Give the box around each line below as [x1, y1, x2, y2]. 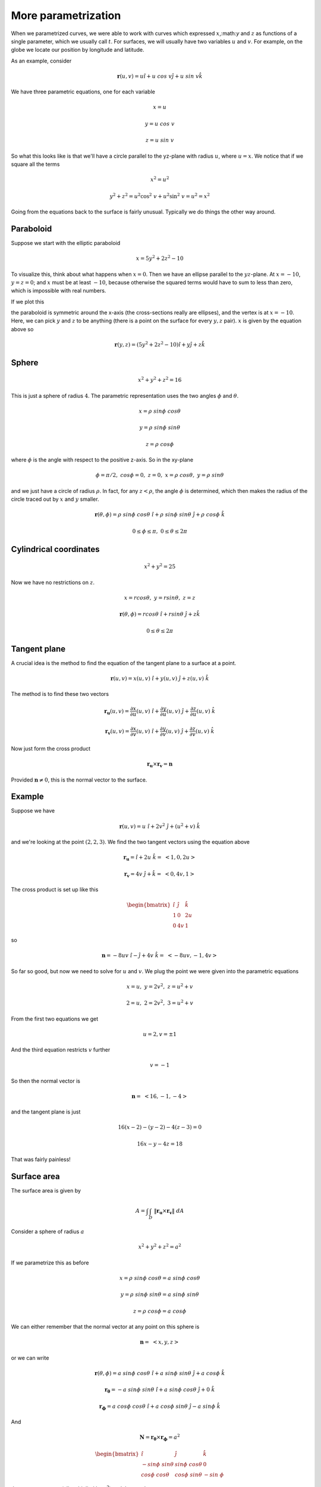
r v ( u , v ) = [105, 727, 130, 736]
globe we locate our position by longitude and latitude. [11, 46, 145, 54]
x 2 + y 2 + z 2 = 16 [137, 375, 182, 384]
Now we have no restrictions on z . [11, 579, 95, 586]
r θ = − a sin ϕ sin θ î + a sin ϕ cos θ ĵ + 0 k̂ [104, 1386, 215, 1394]
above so [11, 325, 34, 332]
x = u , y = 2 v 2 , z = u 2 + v [126, 982, 193, 990]
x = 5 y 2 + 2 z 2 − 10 [136, 254, 184, 262]
